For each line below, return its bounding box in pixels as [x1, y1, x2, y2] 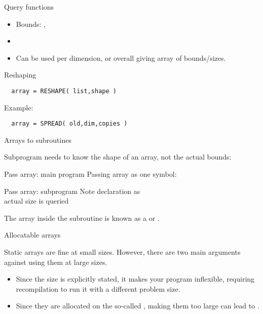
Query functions [4, 2, 54, 12]
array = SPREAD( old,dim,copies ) [11, 120, 128, 128]
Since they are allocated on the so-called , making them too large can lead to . [16, 300, 259, 311]
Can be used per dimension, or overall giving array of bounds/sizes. [16, 52, 226, 63]
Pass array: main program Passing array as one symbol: [4, 169, 177, 179]
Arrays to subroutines [4, 134, 71, 145]
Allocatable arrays [4, 229, 61, 240]
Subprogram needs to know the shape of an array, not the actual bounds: [4, 151, 232, 162]
